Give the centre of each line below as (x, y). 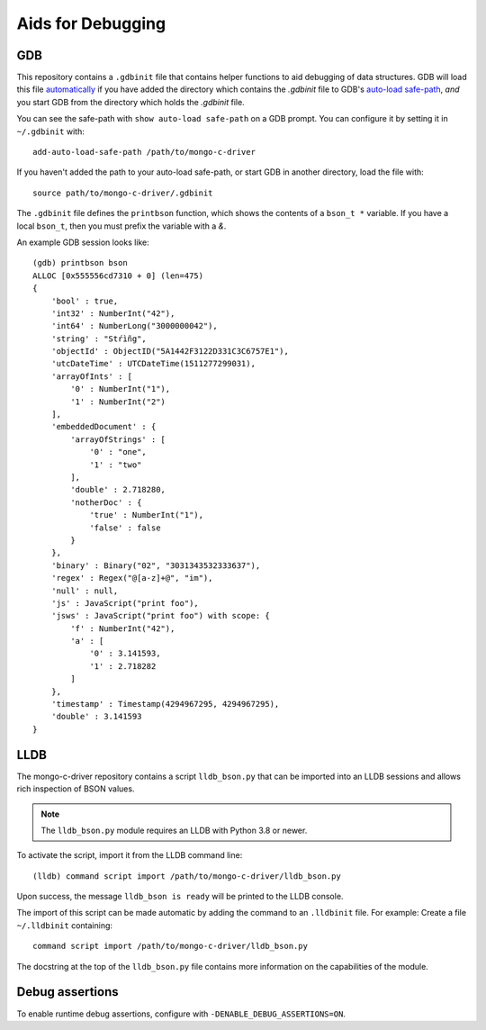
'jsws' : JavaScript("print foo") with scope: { (160, 616)
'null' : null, (85, 591)
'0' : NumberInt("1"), (121, 389)
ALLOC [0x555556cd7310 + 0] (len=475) (118, 276)
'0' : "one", (118, 452)
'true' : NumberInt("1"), (147, 515)
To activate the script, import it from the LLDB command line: (130, 855)
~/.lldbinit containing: (64, 925)
